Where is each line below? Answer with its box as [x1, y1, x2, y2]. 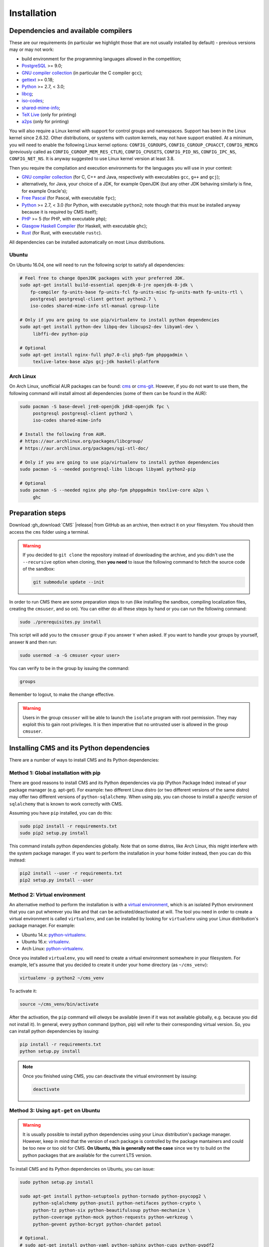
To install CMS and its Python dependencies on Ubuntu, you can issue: [9, 1166, 155, 1172]
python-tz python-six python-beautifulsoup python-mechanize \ [32, 1207, 191, 1213]
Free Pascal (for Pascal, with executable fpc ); [21, 195, 117, 201]
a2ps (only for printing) [21, 119, 69, 125]
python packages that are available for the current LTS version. [22, 1152, 152, 1158]
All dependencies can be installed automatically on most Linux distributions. [9, 239, 165, 245]
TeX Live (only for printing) [21, 111, 77, 117]
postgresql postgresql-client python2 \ [32, 411, 133, 416]
